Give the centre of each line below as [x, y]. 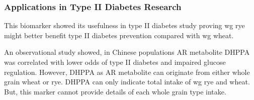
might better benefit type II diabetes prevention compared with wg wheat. [119, 35]
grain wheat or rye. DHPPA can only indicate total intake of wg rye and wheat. [127, 82]
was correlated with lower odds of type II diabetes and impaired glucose [115, 62]
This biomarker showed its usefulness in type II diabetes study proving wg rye [124, 25]
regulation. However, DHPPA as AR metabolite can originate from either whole [127, 72]
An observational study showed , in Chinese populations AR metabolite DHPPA [127, 52]
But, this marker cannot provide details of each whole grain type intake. [115, 91]
